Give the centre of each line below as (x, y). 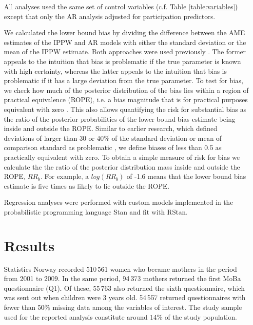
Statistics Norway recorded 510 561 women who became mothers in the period (120, 269)
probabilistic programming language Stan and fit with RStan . (96, 211)
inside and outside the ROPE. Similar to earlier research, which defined (111, 128)
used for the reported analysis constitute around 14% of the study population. (121, 316)
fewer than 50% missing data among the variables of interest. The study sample (123, 307)
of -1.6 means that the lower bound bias (186, 176)
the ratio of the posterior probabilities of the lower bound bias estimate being (120, 119)
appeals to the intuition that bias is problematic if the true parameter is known (123, 61)
